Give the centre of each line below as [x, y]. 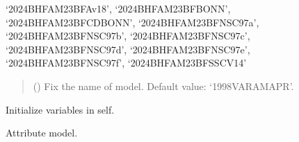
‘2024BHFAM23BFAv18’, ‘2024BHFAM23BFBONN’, [118, 8]
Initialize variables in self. [60, 109]
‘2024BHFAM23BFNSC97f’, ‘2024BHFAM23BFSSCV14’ [126, 63]
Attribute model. [42, 133]
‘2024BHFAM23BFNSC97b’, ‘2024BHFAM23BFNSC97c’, [128, 36]
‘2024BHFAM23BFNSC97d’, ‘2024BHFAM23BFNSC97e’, [128, 49]
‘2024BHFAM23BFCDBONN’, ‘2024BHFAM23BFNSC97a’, [132, 22]
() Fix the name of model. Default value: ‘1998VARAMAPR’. [163, 86]
